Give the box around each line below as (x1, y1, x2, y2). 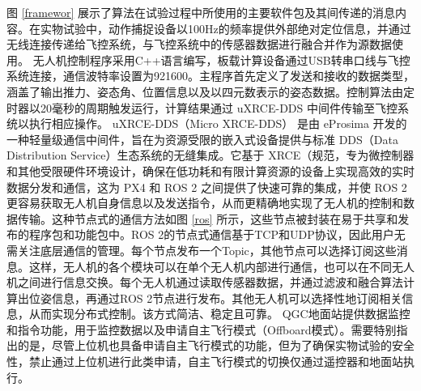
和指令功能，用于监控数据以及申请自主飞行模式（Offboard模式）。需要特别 (6, 321, 397, 338)
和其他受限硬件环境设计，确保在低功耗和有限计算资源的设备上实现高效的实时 (6, 162, 415, 179)
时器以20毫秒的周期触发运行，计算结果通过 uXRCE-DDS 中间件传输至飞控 (6, 99, 398, 116)
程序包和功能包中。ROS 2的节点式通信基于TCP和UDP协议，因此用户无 (28, 226, 406, 243)
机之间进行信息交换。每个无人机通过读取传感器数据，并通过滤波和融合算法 (6, 274, 403, 291)
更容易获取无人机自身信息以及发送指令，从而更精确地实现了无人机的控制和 (6, 194, 403, 211)
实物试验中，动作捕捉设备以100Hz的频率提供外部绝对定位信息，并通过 (40, 19, 411, 36)
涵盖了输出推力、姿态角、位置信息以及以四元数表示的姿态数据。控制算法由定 (6, 83, 415, 100)
